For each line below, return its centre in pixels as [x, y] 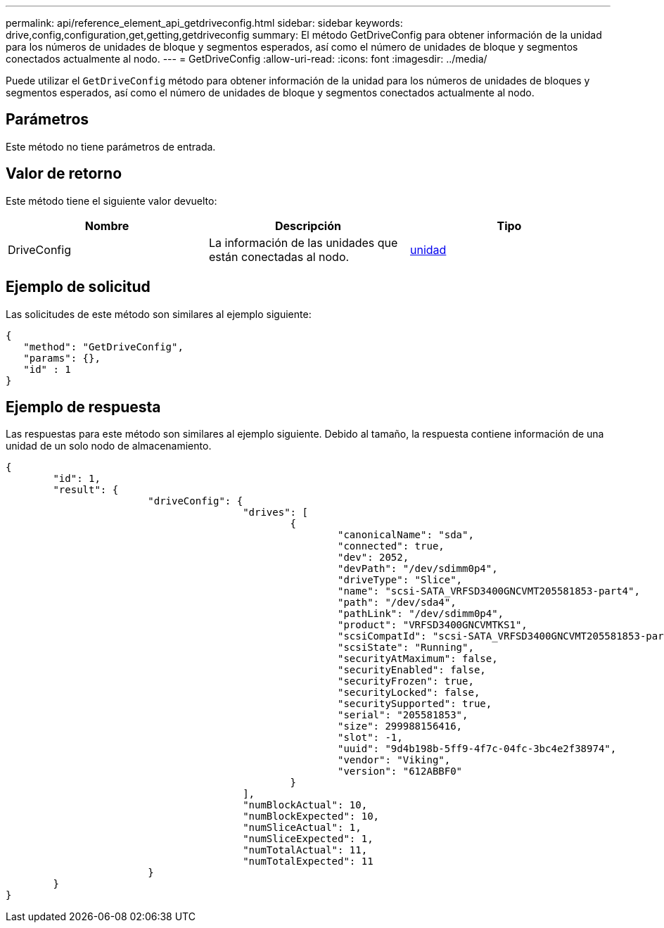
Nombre [107, 225]
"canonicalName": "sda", [406, 535]
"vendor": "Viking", [394, 760]
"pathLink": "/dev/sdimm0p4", [421, 614]
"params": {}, [62, 358]
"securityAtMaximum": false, [418, 659]
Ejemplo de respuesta [83, 407]
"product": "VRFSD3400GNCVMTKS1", [433, 625]
